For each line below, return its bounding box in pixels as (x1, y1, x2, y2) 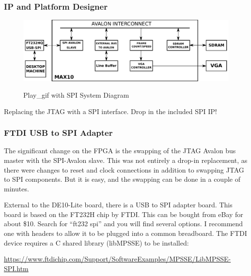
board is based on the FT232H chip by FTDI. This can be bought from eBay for (4, 209, 243, 219)
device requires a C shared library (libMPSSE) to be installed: (4, 237, 189, 247)
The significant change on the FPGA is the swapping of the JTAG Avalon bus (4, 145, 236, 156)
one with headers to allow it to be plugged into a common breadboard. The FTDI (4, 228, 247, 238)
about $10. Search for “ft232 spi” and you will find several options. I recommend (4, 218, 243, 229)
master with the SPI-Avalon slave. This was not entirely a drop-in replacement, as (4, 155, 248, 165)
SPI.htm (4, 263, 29, 273)
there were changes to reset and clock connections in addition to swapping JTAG (4, 164, 244, 174)
